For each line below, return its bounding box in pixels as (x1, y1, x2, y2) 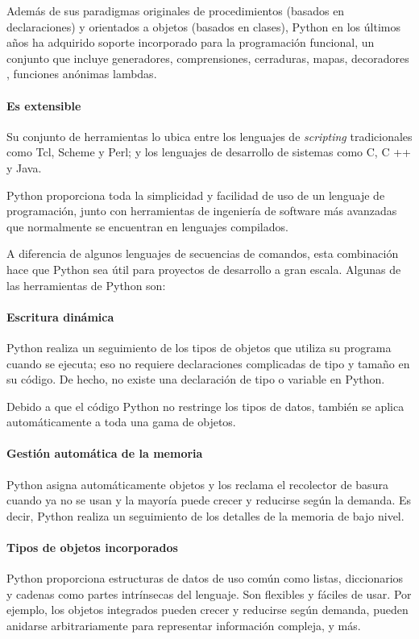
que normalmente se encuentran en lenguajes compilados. (6, 218, 288, 234)
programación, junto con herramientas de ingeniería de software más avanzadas (6, 202, 397, 219)
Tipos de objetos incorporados (6, 539, 178, 556)
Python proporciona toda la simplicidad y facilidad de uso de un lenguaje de (6, 186, 385, 203)
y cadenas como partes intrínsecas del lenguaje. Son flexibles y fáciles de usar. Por (6, 585, 412, 602)
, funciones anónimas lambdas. (6, 65, 157, 82)
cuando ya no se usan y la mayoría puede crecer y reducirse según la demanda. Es (6, 492, 412, 508)
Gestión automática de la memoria (6, 445, 203, 462)
